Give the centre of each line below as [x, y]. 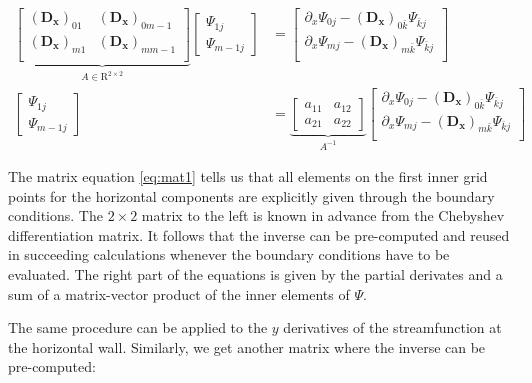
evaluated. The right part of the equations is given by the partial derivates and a [255, 274]
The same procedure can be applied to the [138, 327]
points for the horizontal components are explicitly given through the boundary [251, 195]
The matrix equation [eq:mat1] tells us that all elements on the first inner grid [248, 176]
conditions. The [55, 215]
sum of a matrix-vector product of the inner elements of [179, 293]
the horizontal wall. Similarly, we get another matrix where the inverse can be [247, 346]
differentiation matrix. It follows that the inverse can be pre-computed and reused [259, 234]
